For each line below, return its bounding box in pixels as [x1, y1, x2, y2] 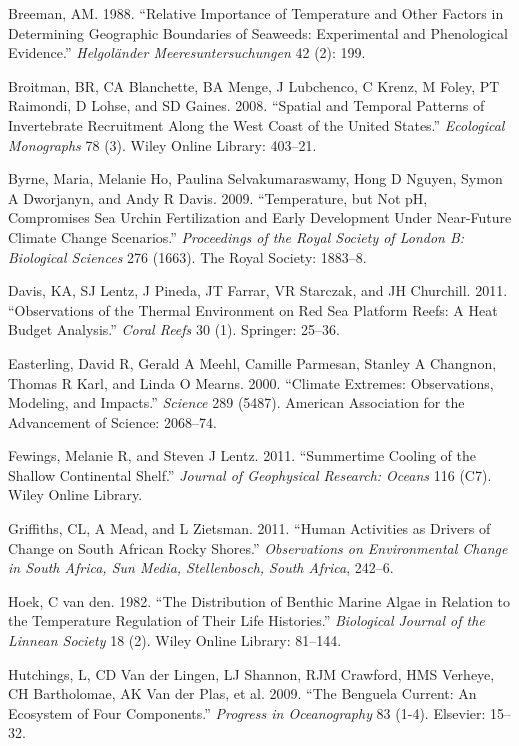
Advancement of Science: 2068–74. [8, 411, 217, 432]
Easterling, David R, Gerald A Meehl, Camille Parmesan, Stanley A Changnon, [8, 352, 497, 373]
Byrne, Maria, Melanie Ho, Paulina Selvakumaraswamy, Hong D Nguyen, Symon [8, 168, 503, 189]
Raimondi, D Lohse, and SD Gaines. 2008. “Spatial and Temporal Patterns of [8, 95, 485, 116]
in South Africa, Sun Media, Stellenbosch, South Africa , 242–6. [8, 557, 394, 578]
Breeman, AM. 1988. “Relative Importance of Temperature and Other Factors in [8, 3, 504, 23]
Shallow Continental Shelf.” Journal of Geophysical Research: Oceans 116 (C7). [8, 464, 492, 485]
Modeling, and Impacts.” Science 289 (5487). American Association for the [8, 392, 465, 413]
